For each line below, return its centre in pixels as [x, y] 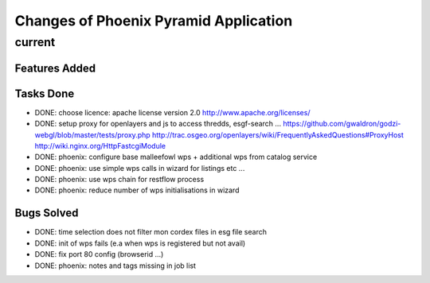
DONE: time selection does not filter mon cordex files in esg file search [150, 232]
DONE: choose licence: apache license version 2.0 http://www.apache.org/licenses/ [172, 112]
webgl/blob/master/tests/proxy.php [92, 134]
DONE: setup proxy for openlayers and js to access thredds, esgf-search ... [158, 124]
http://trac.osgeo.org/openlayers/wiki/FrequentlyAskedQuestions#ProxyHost [278, 134]
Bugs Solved [47, 213]
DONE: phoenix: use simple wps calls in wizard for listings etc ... [140, 168]
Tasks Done [45, 93]
